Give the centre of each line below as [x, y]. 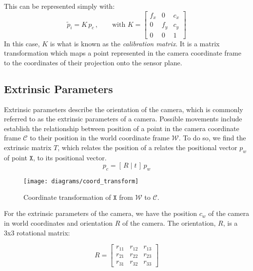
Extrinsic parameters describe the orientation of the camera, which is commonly [124, 109]
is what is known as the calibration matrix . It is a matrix [135, 43]
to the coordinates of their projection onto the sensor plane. [93, 62]
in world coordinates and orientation [58, 223]
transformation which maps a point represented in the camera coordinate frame [123, 53]
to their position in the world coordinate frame [100, 138]
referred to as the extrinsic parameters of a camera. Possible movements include [123, 119]
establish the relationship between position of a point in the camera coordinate [122, 128]
